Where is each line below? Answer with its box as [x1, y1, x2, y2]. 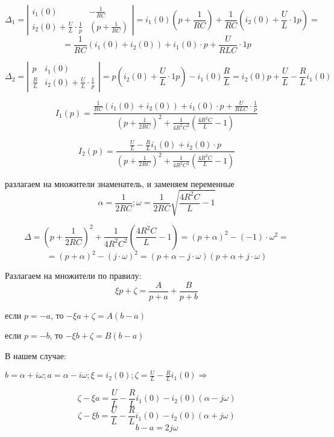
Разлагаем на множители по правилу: [5, 269, 142, 282]
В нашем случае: [5, 349, 66, 362]
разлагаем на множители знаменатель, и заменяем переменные [5, 177, 235, 190]
